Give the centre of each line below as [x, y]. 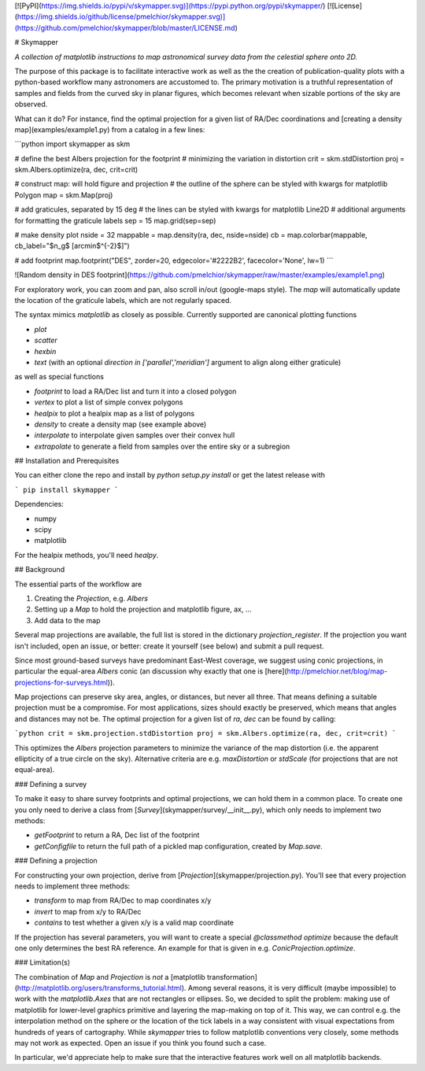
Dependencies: [39, 504]
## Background [40, 570]
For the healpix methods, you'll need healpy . [87, 555]
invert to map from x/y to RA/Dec [88, 911]
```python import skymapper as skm [72, 144]
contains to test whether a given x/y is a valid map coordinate [134, 923]
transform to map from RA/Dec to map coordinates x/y [123, 900]
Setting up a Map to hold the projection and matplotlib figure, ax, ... [143, 609]
